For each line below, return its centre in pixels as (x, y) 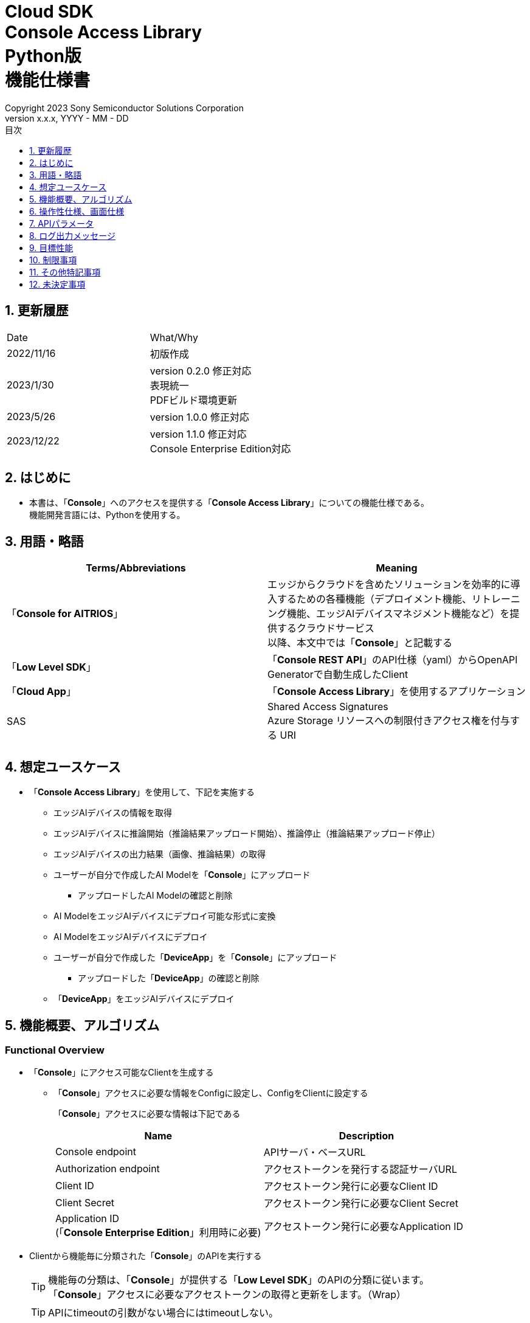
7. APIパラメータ (62, 223)
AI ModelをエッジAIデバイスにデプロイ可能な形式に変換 (165, 916)
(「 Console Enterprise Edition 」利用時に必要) (158, 1233)
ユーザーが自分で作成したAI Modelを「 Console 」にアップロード (182, 875)
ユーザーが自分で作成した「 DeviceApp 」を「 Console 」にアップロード (195, 958)
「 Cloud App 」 (41, 692)
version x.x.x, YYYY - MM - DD (67, 118)
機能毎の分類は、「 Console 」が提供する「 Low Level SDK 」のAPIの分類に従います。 (239, 1280)
